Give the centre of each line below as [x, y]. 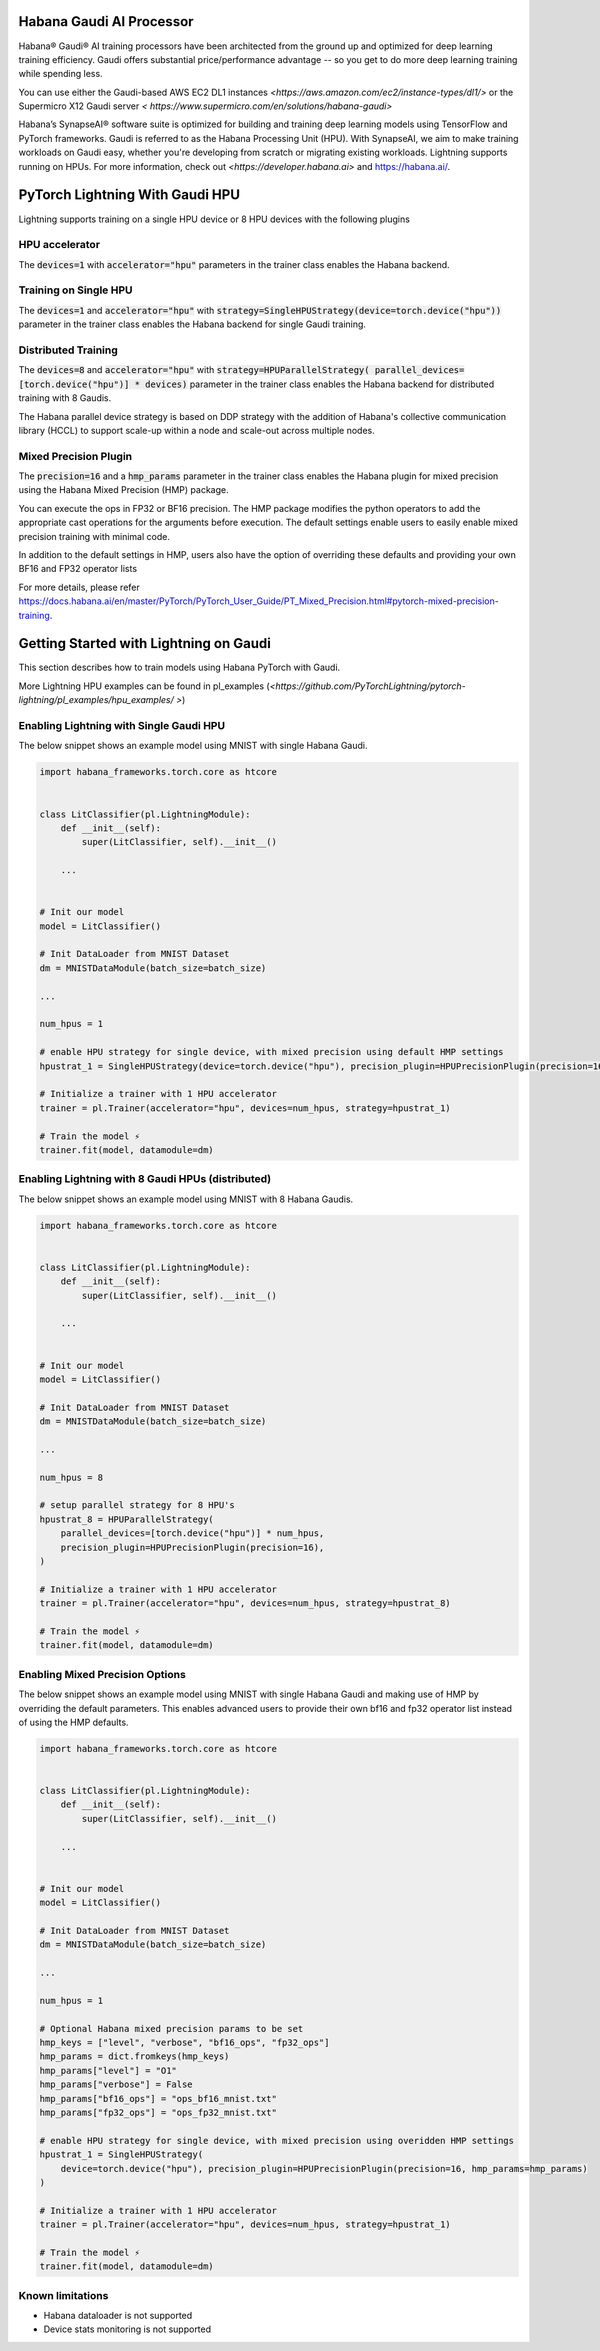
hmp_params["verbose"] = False [116, 2084]
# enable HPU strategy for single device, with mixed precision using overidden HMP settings [277, 2140]
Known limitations [63, 2295]
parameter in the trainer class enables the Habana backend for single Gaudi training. [192, 324]
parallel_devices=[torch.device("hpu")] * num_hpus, [192, 1533]
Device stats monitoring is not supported [127, 2329]
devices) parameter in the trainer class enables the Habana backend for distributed [320, 384]
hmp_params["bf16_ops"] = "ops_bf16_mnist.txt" [158, 2098]
